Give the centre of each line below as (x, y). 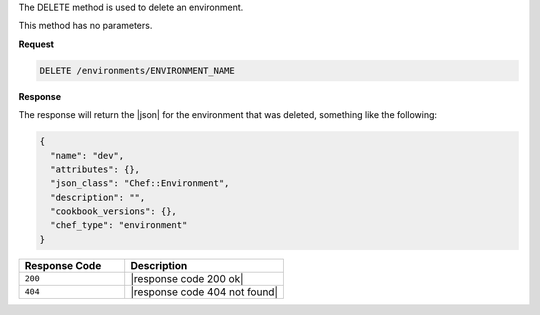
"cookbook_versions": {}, (113, 211)
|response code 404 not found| (204, 292)
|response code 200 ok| (187, 278)
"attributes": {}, (95, 169)
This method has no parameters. (85, 26)
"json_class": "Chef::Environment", (140, 183)
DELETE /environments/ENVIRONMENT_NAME (137, 70)
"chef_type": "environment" (119, 225)
